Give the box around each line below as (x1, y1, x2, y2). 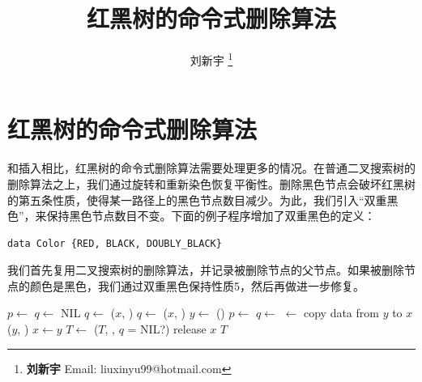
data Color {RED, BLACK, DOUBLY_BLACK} (7, 237, 222, 249)
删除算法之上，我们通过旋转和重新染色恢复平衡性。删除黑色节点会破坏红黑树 (7, 175, 416, 192)
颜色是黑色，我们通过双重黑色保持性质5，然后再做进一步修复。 (29, 277, 364, 294)
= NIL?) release (127, 320, 207, 337)
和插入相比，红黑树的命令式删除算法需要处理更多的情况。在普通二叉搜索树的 (7, 159, 416, 176)
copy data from (303, 304, 379, 321)
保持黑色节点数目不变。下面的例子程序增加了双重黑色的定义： (46, 207, 376, 224)
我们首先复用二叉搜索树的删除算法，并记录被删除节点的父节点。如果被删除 (7, 261, 404, 278)
